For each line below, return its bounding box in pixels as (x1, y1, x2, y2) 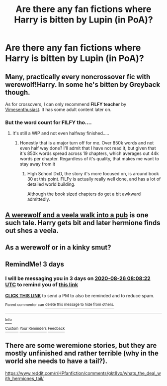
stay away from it (19, 161, 56, 167)
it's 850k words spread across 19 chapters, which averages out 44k (19, 150, 159, 156)
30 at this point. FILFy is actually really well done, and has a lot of (27, 176, 161, 182)
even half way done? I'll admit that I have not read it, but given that (19, 145, 156, 151)
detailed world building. (27, 181, 76, 187)
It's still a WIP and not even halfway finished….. (12, 130, 109, 136)
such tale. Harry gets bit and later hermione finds (5, 218, 161, 227)
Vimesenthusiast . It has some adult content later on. (5, 107, 112, 113)
